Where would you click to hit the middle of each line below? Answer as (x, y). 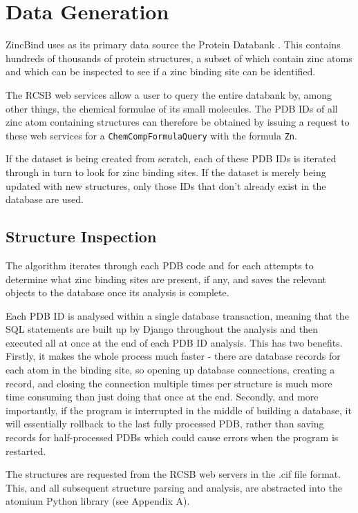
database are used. (45, 199)
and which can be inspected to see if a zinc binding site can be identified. (161, 71)
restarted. (26, 451)
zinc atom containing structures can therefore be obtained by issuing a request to (178, 122)
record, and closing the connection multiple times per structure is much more (169, 383)
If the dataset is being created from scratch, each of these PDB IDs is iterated (171, 158)
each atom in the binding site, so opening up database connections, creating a (170, 370)
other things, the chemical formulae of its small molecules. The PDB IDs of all (172, 108)
